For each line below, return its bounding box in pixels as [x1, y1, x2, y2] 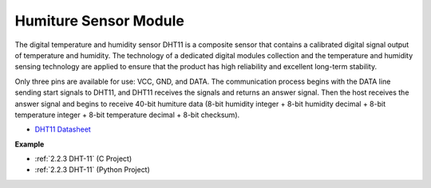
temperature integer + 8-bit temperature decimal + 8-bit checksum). [14, 110, 240, 119]
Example [14, 139, 45, 149]
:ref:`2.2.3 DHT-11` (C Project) [34, 154, 132, 163]
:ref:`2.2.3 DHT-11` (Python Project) [34, 165, 151, 174]
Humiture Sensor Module [14, 12, 185, 29]
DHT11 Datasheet [34, 124, 91, 135]
